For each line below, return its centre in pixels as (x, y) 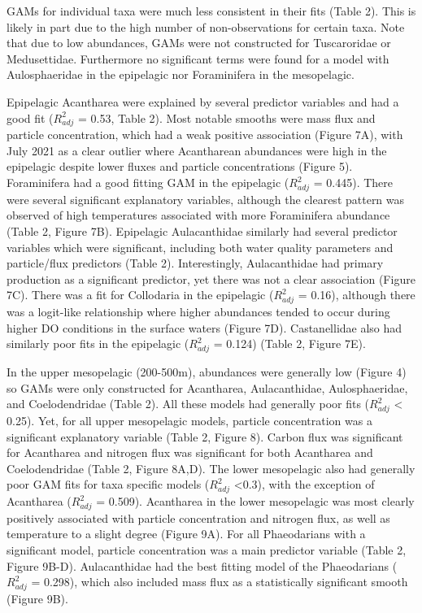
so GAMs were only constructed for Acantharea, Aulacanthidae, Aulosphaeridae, (207, 387)
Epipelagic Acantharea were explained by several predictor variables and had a (203, 101)
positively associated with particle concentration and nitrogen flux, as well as (198, 517)
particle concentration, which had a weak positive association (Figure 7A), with (205, 135)
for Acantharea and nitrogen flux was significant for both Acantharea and (190, 452)
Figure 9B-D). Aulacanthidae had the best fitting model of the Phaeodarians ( (202, 565)
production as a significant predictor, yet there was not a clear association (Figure (211, 278)
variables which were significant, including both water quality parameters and (200, 247)
